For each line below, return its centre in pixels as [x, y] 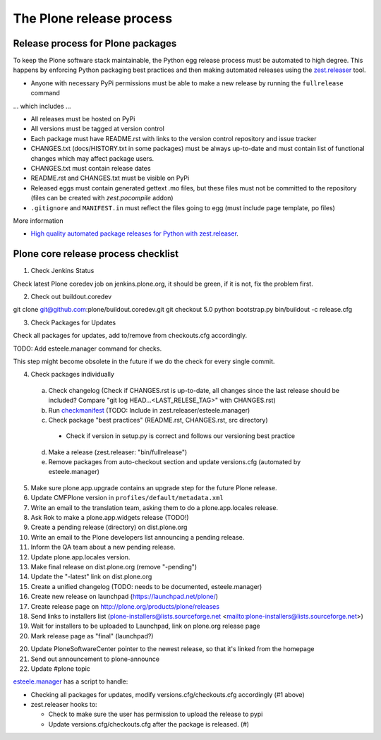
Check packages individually [72, 375]
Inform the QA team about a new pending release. [103, 547]
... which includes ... [42, 106]
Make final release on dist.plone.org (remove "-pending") [114, 566]
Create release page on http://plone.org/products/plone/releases [125, 606]
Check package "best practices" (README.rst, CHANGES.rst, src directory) [158, 420]
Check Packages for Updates [73, 322]
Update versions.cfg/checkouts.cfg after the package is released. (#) [149, 724]
